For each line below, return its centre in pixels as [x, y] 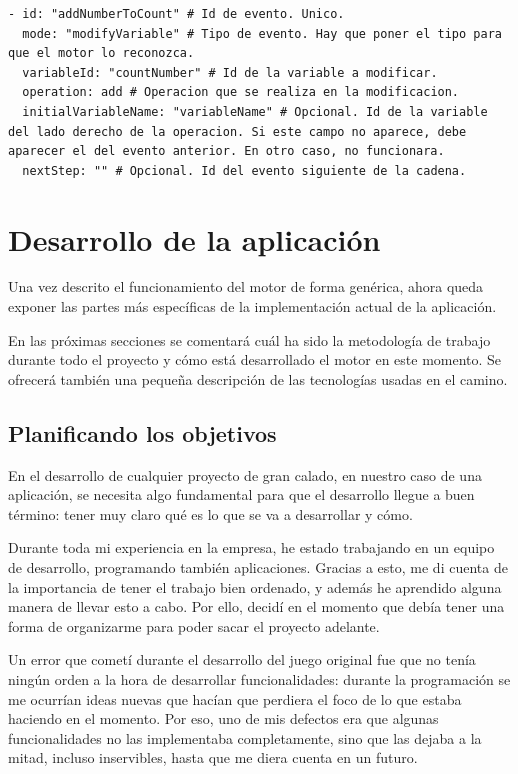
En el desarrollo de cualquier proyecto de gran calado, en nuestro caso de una [245, 474]
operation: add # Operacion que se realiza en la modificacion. [241, 92]
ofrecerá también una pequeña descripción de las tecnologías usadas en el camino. [258, 378]
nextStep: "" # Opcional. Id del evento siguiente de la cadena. [244, 170]
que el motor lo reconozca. [101, 53]
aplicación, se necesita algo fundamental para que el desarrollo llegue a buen [241, 494]
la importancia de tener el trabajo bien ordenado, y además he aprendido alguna [255, 586]
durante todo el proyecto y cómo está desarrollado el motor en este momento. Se [255, 359]
